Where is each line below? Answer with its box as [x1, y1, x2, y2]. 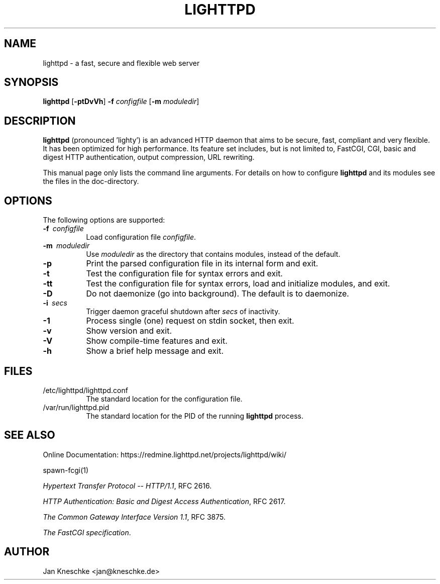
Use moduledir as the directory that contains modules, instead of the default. [86, 250, 341, 259]
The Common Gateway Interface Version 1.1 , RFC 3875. [43, 512, 226, 521]
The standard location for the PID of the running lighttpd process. [86, 411, 303, 420]
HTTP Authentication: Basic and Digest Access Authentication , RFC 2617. [43, 497, 286, 506]
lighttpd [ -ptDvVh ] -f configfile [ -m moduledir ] [43, 97, 199, 106]
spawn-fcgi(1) [43, 465, 89, 474]
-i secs [43, 299, 67, 308]
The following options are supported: [43, 216, 165, 225]
